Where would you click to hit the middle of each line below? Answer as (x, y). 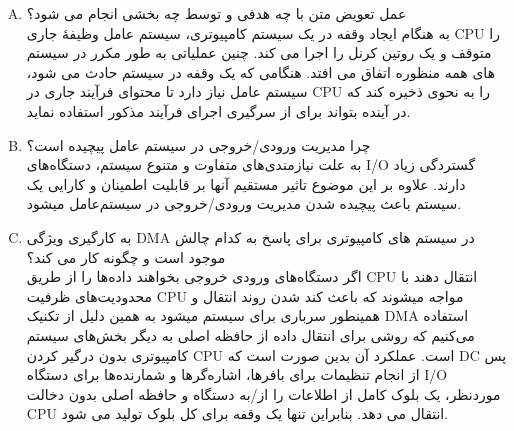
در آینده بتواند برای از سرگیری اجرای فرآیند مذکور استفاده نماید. (218, 110)
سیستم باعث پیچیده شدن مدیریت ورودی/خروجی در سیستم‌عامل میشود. (244, 203)
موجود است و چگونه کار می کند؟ (126, 256)
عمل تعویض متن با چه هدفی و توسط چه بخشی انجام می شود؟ (216, 13)
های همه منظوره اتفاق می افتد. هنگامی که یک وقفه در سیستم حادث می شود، (261, 71)
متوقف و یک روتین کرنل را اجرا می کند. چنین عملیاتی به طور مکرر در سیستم (259, 52)
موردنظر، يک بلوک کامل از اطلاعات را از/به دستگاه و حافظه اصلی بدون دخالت (263, 393)
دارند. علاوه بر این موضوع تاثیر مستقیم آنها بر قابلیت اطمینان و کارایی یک (246, 183)
